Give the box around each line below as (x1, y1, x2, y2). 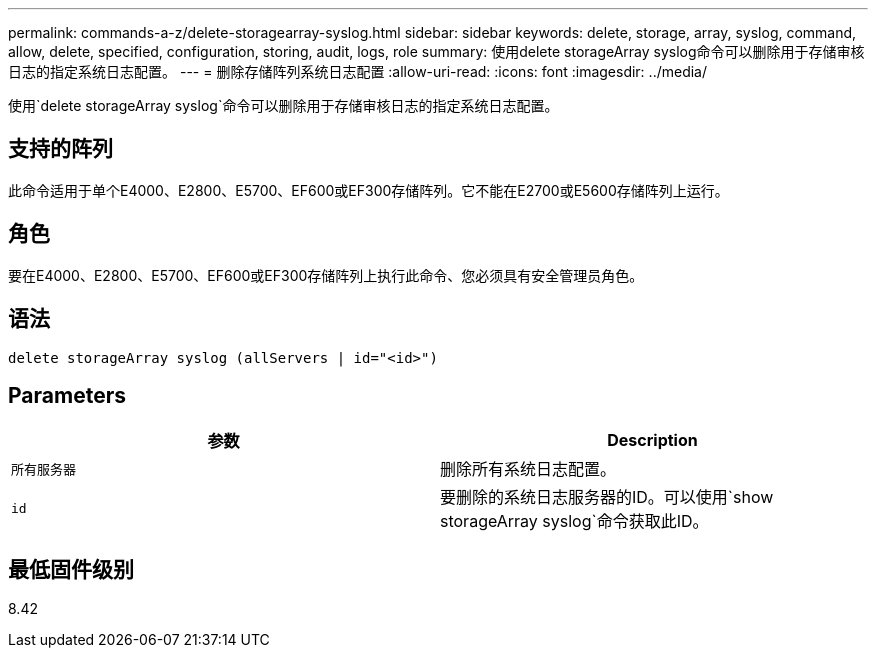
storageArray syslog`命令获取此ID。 (440, 511, 709, 532)
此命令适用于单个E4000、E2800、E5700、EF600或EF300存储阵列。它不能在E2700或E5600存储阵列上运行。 (8, 181, 729, 199)
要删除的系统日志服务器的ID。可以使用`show (440, 487, 774, 508)
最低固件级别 (8, 556, 134, 582)
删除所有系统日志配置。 (440, 459, 617, 480)
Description (607, 430, 698, 451)
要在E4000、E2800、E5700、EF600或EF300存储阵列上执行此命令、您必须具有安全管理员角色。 (8, 266, 644, 284)
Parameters (8, 382, 126, 408)
